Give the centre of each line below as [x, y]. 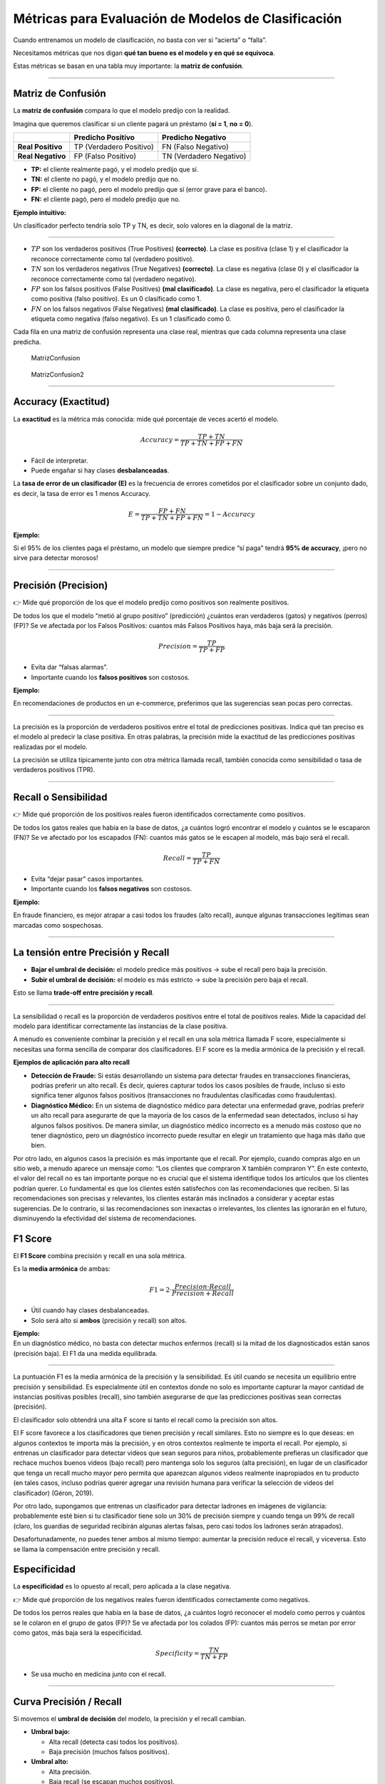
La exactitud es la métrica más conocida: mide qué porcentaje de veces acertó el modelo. [146, 419]
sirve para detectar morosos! [56, 558]
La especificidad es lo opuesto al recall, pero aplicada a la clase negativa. [122, 1586]
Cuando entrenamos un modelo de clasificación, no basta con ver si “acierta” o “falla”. [140, 40]
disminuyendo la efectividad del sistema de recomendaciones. [105, 1218]
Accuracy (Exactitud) [62, 402]
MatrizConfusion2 [57, 374]
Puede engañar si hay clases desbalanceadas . [100, 470]
